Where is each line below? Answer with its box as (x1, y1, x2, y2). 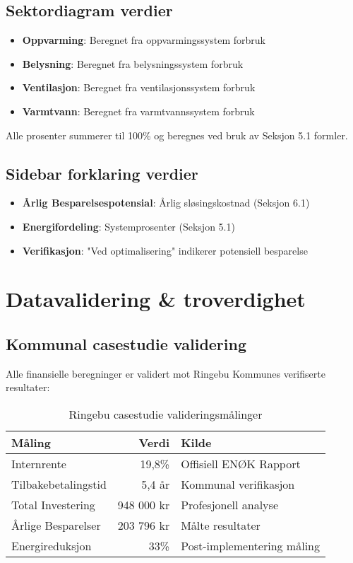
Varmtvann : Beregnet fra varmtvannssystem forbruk (22, 103, 255, 118)
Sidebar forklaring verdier (6, 162, 198, 184)
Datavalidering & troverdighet (6, 284, 306, 313)
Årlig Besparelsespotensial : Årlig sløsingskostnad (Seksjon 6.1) (22, 195, 310, 210)
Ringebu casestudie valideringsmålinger (68, 405, 263, 422)
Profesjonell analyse (181, 496, 278, 513)
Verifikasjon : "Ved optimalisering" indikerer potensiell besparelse (22, 243, 308, 257)
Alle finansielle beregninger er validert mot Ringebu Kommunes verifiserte (6, 366, 325, 381)
